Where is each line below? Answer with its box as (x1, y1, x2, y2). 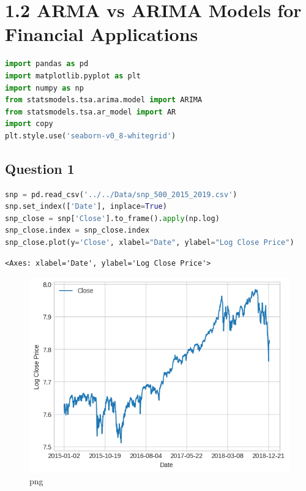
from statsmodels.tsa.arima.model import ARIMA (5, 96, 203, 105)
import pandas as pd (5, 59, 89, 69)
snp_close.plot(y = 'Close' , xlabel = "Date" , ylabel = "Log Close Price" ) (5, 238, 294, 247)
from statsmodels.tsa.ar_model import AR (5, 107, 176, 116)
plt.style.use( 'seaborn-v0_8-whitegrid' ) (5, 131, 176, 140)
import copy (5, 119, 53, 129)
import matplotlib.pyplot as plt (5, 71, 141, 80)
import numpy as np (5, 83, 84, 92)
